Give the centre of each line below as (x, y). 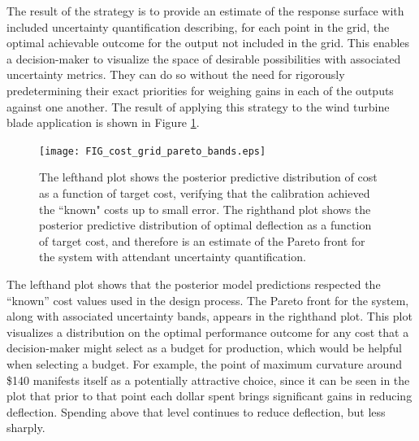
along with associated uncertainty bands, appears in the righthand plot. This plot (209, 316)
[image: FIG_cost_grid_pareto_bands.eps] (153, 151)
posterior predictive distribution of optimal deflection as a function (205, 225)
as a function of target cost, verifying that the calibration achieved (205, 193)
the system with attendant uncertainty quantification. (173, 257)
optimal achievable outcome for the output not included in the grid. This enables (208, 43)
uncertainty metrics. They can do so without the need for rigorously (176, 74)
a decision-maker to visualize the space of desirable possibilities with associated (204, 58)
